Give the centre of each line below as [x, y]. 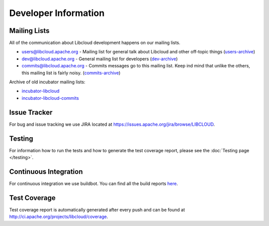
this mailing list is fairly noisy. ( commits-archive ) [71, 73]
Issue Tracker [31, 112]
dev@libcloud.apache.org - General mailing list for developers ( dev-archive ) [100, 59]
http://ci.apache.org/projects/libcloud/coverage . [59, 217]
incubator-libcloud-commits [50, 98]
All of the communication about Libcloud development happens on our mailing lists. [95, 43]
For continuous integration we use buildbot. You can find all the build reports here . [94, 183]
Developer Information [57, 13]
